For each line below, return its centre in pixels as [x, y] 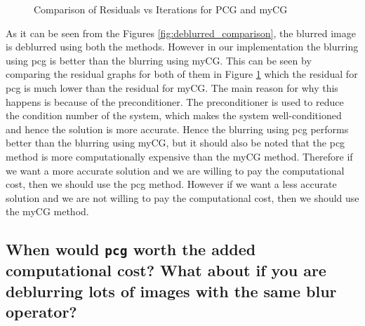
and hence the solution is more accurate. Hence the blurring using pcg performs [177, 129]
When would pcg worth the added [131, 249]
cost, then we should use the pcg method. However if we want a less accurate [171, 184]
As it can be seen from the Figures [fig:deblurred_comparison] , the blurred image [181, 33]
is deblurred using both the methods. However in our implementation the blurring [182, 47]
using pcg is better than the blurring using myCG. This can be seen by [159, 60]
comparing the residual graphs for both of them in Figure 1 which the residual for [182, 74]
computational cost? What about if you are [166, 270]
